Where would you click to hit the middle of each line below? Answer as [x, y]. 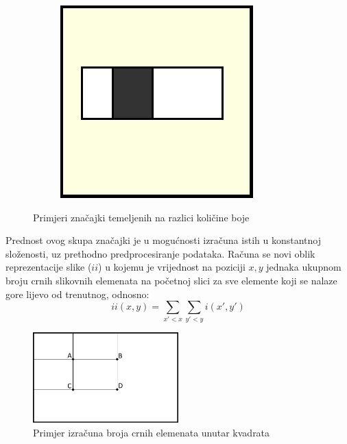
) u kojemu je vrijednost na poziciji [172, 267]
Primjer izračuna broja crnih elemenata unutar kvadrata [152, 432]
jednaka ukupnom [304, 267]
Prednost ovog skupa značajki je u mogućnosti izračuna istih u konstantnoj [163, 240]
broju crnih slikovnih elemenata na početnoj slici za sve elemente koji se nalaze [171, 280]
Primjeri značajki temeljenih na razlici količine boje [141, 217]
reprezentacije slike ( [49, 267]
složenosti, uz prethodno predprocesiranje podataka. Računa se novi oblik [160, 253]
